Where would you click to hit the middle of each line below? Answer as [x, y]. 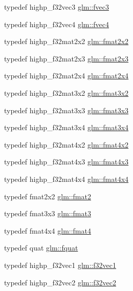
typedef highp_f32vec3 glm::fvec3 [57, 7]
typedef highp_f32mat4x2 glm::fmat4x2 [66, 144]
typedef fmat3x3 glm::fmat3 [48, 213]
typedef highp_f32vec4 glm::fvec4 [57, 24]
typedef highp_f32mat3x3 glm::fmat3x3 [66, 110]
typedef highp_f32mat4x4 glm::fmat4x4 [66, 179]
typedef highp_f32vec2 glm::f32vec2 [60, 282]
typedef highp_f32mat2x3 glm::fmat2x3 [66, 58]
